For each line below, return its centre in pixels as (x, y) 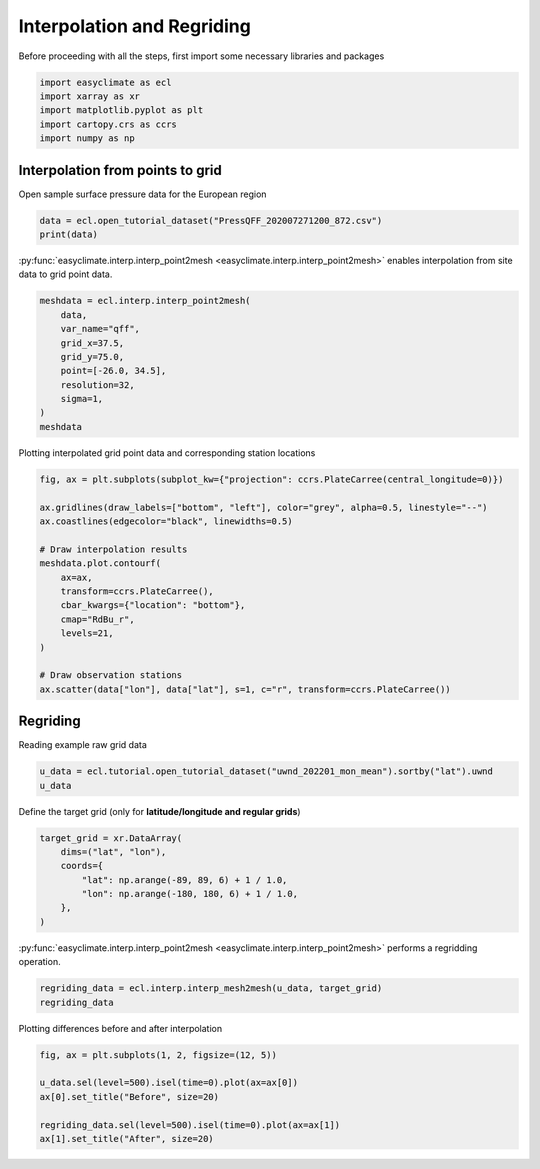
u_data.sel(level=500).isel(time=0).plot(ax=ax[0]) (169, 1083)
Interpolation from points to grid (120, 170)
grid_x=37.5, (92, 343)
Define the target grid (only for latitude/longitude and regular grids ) (159, 811)
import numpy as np (87, 138)
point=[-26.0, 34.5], (113, 371)
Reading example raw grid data (82, 745)
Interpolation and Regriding (135, 26)
